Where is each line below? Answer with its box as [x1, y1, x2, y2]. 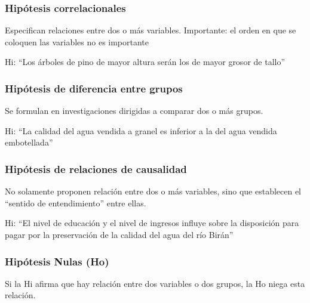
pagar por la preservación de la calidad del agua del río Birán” [5, 228, 234, 240]
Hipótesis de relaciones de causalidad [5, 161, 187, 176]
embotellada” [5, 136, 53, 149]
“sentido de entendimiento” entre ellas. [5, 196, 146, 209]
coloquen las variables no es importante [5, 35, 149, 48]
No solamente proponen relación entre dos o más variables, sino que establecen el [5, 185, 302, 197]
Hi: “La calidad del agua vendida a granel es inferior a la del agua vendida [5, 124, 277, 137]
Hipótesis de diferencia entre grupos [5, 81, 183, 95]
